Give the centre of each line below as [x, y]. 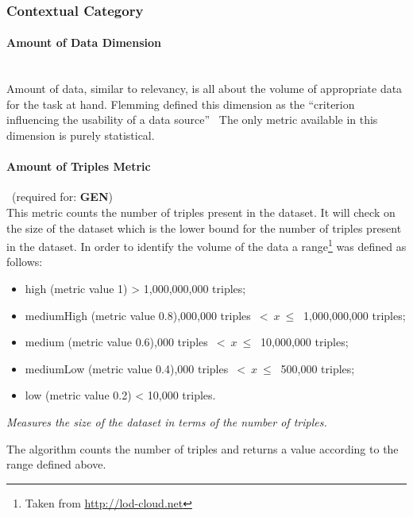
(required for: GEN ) [62, 197]
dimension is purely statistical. [81, 135]
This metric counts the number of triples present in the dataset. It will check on [201, 212]
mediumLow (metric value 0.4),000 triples [127, 368]
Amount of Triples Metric [79, 166]
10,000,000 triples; [305, 342]
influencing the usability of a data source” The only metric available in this [192, 120]
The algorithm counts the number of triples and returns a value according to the [203, 448]
